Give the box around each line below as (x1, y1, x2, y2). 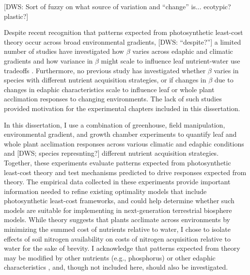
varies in (214, 65, 239, 75)
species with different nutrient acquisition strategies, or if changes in (4, 75, 206, 85)
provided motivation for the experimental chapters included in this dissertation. (4, 103, 240, 113)
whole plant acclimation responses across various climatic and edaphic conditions (4, 138, 244, 148)
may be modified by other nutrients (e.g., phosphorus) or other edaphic (4, 252, 216, 262)
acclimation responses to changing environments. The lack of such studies (4, 94, 222, 104)
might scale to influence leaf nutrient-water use (101, 55, 240, 65)
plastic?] (4, 11, 29, 21)
